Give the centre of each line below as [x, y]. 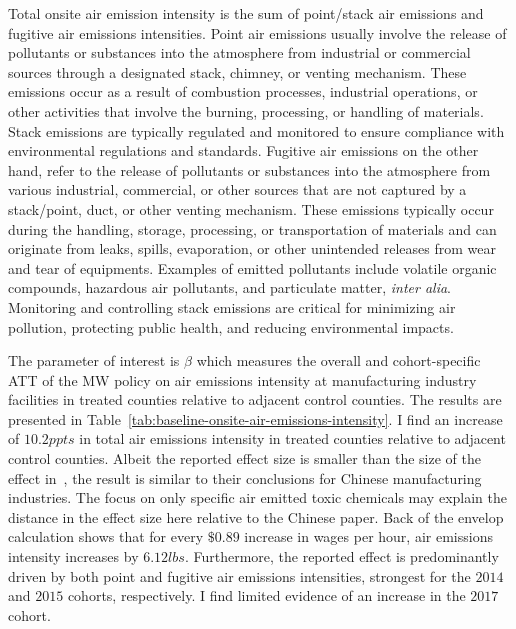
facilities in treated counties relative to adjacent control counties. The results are [255, 399]
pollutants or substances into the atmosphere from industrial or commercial [239, 52]
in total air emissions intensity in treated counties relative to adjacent [292, 438]
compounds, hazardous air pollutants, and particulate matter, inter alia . [229, 287]
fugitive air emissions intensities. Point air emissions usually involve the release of [257, 32]
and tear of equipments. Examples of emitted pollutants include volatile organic [252, 267]
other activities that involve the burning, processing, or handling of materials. [246, 110]
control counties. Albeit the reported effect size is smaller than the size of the [244, 458]
